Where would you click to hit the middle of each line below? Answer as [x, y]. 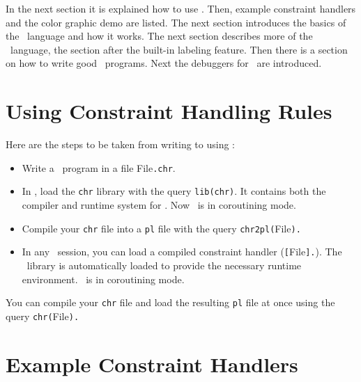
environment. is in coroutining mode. [103, 279]
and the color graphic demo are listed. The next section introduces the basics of [176, 22]
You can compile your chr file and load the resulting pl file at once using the [170, 302]
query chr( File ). [43, 316]
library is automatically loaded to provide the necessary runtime [164, 265]
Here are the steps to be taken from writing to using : [120, 144]
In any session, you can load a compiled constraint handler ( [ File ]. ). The [182, 252]
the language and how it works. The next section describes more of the [159, 36]
